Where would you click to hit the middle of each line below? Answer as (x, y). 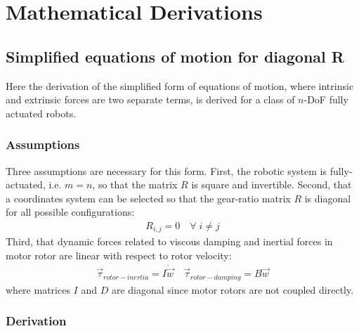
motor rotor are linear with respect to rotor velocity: (119, 255)
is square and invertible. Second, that (272, 184)
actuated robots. (41, 113)
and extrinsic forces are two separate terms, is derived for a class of (150, 99)
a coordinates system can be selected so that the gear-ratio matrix (148, 198)
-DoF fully (326, 99)
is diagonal (328, 198)
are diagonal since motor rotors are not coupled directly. (233, 289)
